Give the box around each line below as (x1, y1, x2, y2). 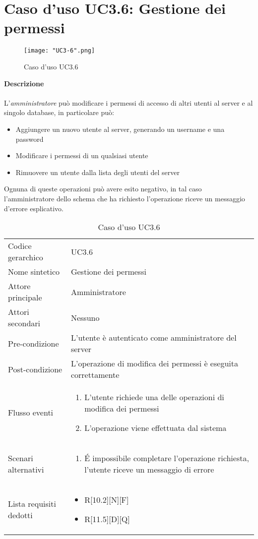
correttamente (70, 369, 120, 381)
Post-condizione (8, 363, 63, 375)
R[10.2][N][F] (84, 494, 129, 506)
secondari (8, 317, 41, 329)
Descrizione (4, 78, 44, 88)
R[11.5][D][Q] (84, 513, 130, 525)
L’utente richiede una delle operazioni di (84, 391, 224, 403)
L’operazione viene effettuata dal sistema (84, 422, 227, 434)
